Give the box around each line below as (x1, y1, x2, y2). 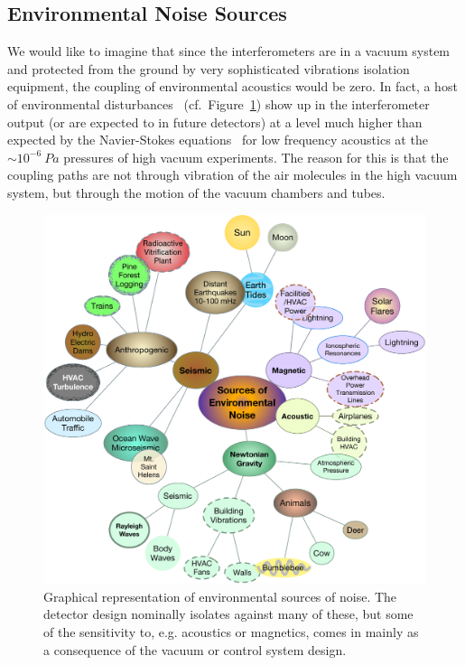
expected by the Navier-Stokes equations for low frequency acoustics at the (7, 130, 428, 149)
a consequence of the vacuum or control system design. (43, 640, 347, 659)
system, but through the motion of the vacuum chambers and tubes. (7, 183, 386, 201)
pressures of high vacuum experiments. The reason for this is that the (63, 147, 449, 166)
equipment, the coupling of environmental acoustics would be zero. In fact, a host (7, 77, 458, 96)
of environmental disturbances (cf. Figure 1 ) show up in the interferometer (7, 94, 430, 113)
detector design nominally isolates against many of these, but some (43, 604, 414, 623)
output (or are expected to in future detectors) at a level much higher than (7, 112, 423, 131)
